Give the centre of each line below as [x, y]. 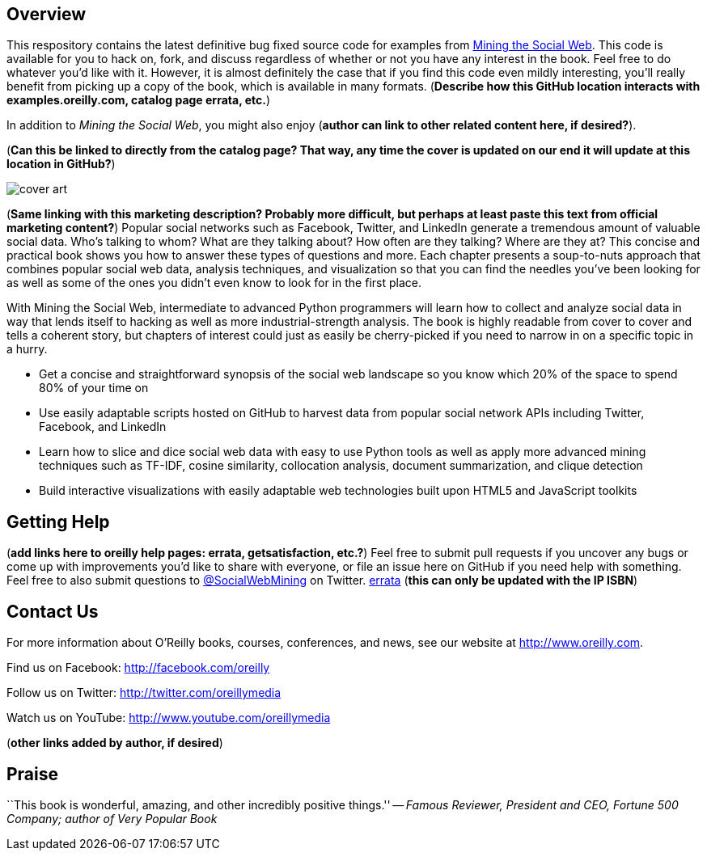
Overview [47, 14]
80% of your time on [94, 388]
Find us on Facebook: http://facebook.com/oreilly [138, 668]
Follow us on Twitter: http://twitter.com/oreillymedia [144, 693]
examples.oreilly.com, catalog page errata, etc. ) [139, 100]
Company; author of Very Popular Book [112, 818]
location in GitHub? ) [61, 164]
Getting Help [58, 521]
